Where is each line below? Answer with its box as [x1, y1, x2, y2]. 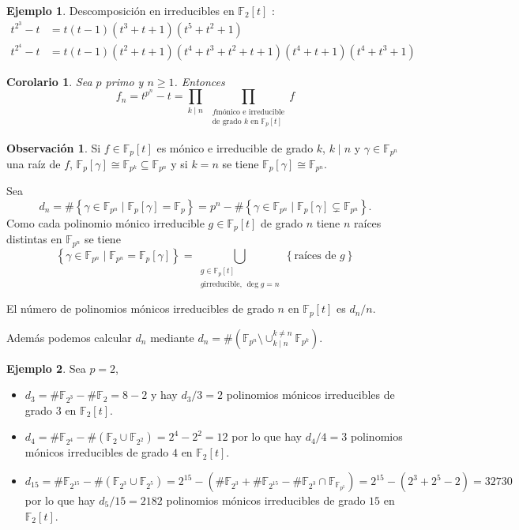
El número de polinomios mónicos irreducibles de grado [6, 300, 274, 317]
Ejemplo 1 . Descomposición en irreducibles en [6, 2, 235, 18]
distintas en [6, 231, 62, 247]
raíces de [294, 250, 337, 261]
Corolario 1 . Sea [6, 73, 92, 89]
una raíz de [6, 155, 61, 171]
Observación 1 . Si [6, 139, 101, 156]
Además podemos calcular [6, 329, 132, 345]
